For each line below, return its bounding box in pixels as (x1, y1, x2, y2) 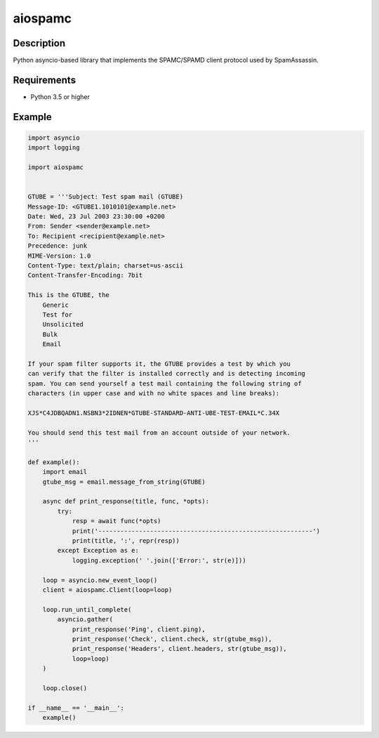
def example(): (27, 458, 80, 466)
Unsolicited (42, 320, 84, 329)
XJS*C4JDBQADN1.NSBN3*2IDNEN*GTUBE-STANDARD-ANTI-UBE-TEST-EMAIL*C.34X (27, 409, 280, 417)
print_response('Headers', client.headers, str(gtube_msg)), (72, 645, 287, 653)
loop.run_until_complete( (42, 605, 132, 614)
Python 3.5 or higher (30, 92, 91, 101)
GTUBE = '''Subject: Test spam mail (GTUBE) (27, 193, 184, 201)
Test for (42, 311, 73, 319)
